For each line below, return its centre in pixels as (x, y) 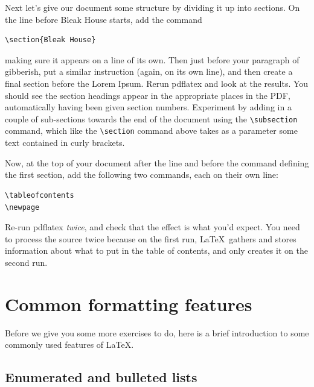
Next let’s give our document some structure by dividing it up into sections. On (152, 7)
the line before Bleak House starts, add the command (104, 19)
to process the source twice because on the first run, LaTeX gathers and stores (151, 238)
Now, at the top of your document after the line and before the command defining (157, 162)
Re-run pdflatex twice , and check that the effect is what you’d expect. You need (152, 227)
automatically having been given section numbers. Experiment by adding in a (148, 107)
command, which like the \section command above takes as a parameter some (151, 131)
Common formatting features (129, 304)
